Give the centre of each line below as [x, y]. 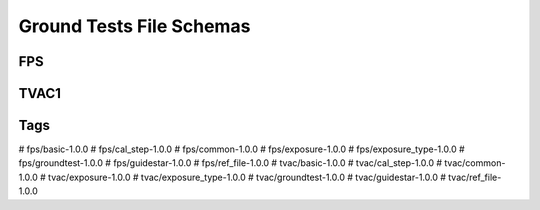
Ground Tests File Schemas [134, 26]
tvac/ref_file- [475, 177]
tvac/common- [475, 163]
